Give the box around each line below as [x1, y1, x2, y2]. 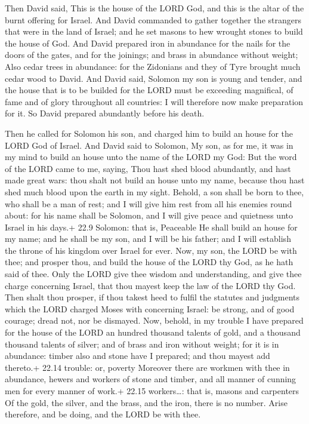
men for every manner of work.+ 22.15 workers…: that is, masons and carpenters [5, 385, 299, 397]
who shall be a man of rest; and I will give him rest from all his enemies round [5, 197, 292, 210]
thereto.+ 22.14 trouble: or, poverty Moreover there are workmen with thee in [5, 361, 290, 373]
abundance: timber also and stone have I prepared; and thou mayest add [5, 349, 270, 362]
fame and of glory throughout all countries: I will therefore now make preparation [5, 95, 304, 107]
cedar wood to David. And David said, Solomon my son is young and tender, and [5, 72, 302, 84]
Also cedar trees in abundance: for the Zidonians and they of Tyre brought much [5, 60, 301, 72]
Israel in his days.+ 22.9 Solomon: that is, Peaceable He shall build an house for [5, 220, 298, 233]
